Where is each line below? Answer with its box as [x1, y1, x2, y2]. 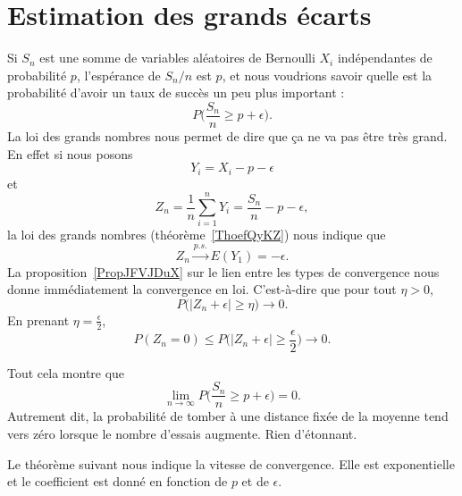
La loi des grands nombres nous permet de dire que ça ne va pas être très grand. [7, 126, 448, 145]
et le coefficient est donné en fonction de [7, 472, 228, 491]
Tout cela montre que [7, 363, 125, 382]
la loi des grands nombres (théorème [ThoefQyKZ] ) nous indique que [7, 225, 386, 244]
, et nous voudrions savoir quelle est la [222, 65, 433, 84]
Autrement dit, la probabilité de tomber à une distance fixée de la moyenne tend [7, 407, 449, 425]
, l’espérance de [76, 65, 161, 84]
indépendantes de [337, 48, 433, 67]
